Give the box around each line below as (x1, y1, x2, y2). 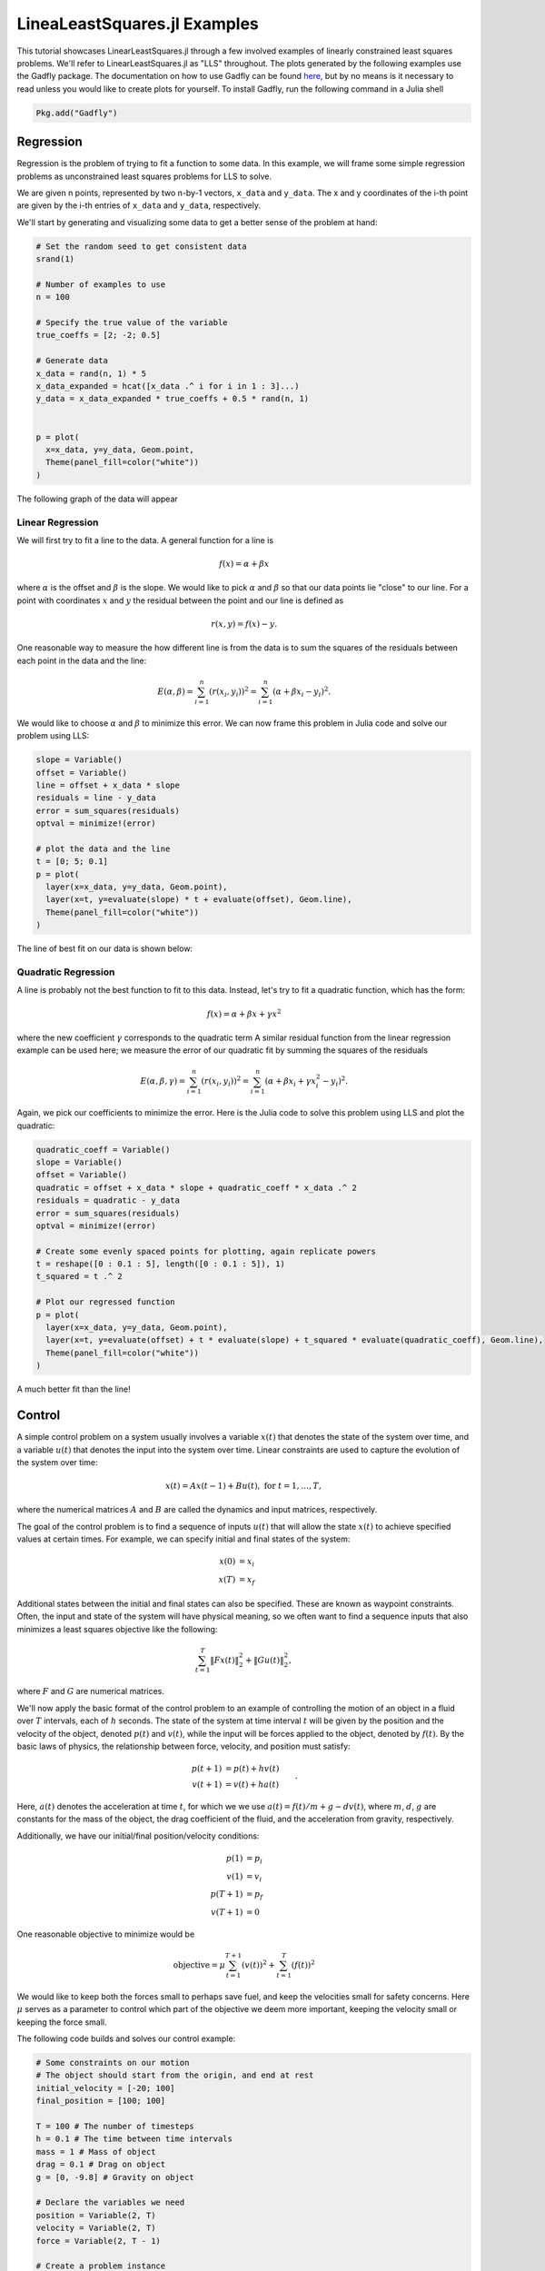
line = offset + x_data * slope (35, 779, 181, 790)
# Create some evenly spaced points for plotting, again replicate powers (35, 1245, 377, 1256)
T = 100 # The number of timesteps (35, 2121, 194, 2131)
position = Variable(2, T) (35, 2210, 156, 2220)
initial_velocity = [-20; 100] (35, 2083, 176, 2093)
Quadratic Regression (16, 966, 115, 978)
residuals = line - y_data (35, 793, 156, 803)
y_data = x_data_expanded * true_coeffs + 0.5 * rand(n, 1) (35, 393, 310, 404)
